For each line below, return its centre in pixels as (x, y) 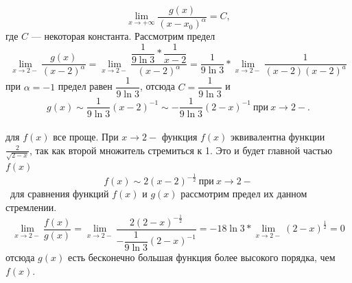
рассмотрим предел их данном (244, 194)
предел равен (85, 86)
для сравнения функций (59, 194)
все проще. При (86, 137)
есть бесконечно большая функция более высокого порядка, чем (201, 257)
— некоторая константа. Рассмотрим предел (123, 36)
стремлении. (31, 207)
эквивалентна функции (278, 137)
